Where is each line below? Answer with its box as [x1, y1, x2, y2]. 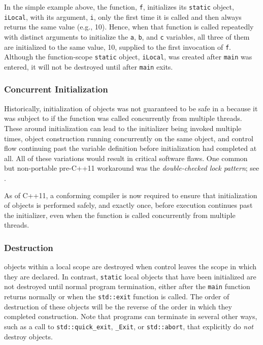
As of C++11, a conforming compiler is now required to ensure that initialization [4, 190, 257, 200]
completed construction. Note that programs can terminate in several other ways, [4, 311, 257, 322]
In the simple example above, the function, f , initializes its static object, [4, 2, 234, 12]
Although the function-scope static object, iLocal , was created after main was [4, 51, 252, 62]
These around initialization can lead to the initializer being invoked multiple [4, 122, 242, 133]
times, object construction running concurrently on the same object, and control [4, 133, 253, 143]
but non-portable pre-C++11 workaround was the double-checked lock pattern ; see [4, 163, 259, 173]
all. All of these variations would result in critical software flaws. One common [4, 152, 248, 163]
